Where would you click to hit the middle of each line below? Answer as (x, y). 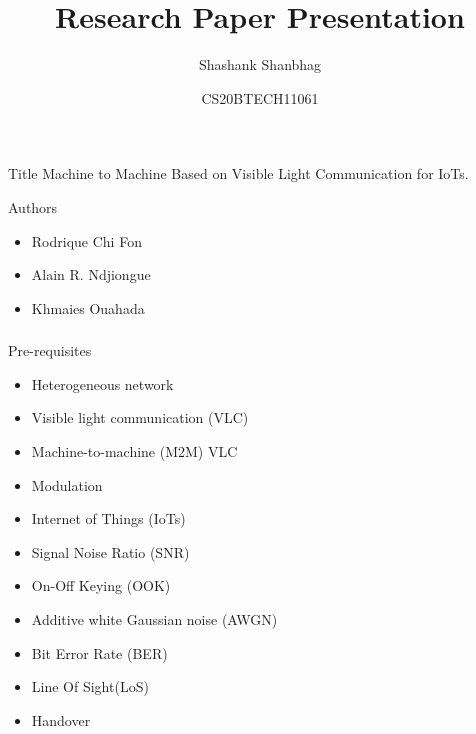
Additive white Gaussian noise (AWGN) (154, 618)
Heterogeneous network (102, 383)
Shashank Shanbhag (260, 64)
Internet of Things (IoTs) (108, 518)
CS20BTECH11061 (260, 97)
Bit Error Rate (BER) (99, 652)
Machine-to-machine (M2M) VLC (134, 450)
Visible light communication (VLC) (140, 417)
